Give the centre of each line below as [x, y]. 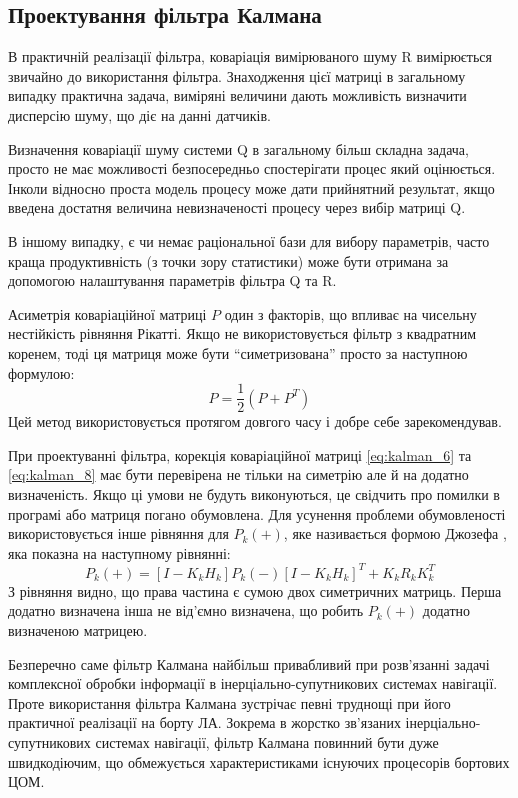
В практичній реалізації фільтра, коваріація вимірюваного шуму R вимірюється [250, 56]
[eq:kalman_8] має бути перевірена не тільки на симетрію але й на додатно [238, 474]
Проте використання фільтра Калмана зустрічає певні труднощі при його [229, 702]
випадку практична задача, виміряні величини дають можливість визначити [237, 95]
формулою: [41, 372]
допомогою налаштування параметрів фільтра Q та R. [172, 280]
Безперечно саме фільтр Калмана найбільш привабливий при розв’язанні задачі [249, 663]
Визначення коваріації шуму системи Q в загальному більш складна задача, [238, 148]
